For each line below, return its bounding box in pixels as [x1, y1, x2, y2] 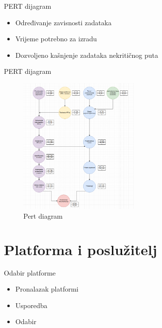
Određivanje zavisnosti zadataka [15, 17, 112, 27]
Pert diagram [23, 210, 63, 221]
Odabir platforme [4, 267, 56, 277]
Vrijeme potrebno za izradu [15, 34, 97, 44]
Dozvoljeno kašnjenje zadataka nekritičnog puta [15, 50, 158, 60]
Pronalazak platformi [15, 284, 79, 294]
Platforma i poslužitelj [4, 239, 157, 259]
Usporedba [15, 300, 48, 310]
